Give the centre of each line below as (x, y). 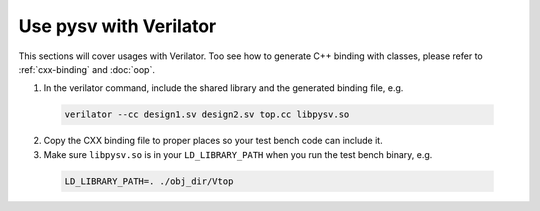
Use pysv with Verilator (117, 26)
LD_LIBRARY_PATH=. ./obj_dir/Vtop (149, 181)
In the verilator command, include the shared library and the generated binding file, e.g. (223, 88)
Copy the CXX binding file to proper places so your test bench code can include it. (213, 141)
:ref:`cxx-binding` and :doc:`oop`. (86, 69)
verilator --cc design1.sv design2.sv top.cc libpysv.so (207, 114)
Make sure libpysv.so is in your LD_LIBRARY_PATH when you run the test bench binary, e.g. (238, 154)
